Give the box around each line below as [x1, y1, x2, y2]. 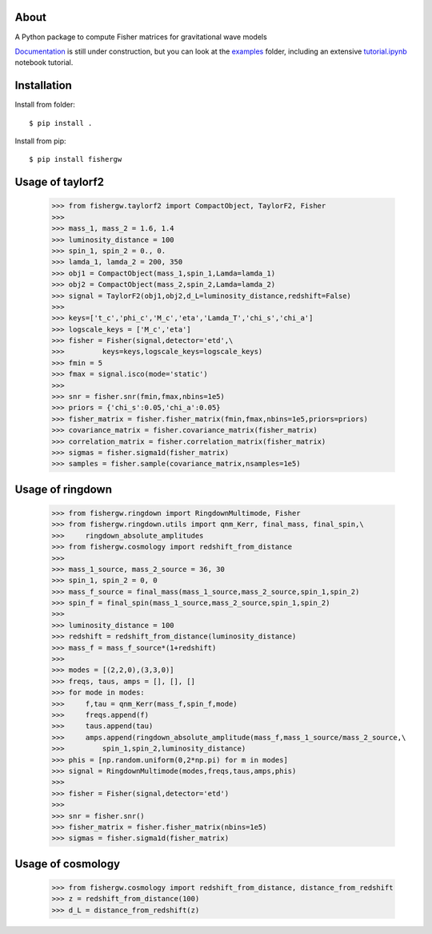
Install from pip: [14, 136, 67, 146]
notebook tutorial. [14, 58, 74, 67]
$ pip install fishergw [29, 155, 122, 164]
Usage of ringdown [14, 482, 112, 496]
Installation [14, 79, 72, 92]
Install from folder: [14, 100, 76, 110]
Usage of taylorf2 [14, 175, 104, 189]
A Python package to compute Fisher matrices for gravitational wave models [14, 32, 267, 42]
